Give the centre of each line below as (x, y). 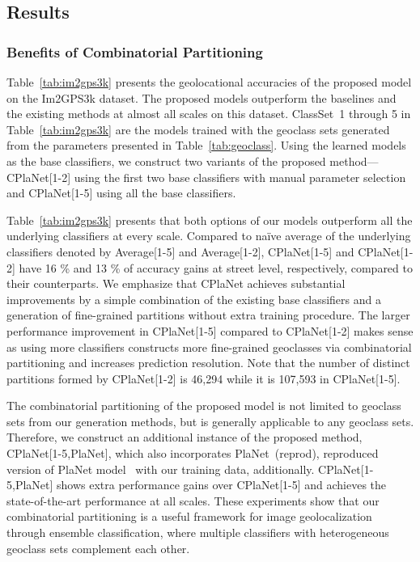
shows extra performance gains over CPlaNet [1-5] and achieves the (222, 485)
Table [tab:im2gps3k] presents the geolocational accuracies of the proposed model (209, 82)
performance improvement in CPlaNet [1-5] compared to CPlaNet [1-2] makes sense (210, 330)
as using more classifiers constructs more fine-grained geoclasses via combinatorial (209, 346)
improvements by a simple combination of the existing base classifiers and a (194, 299)
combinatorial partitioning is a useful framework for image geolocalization (189, 516)
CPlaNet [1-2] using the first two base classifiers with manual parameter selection (206, 177)
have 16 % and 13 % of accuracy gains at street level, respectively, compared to (216, 267)
